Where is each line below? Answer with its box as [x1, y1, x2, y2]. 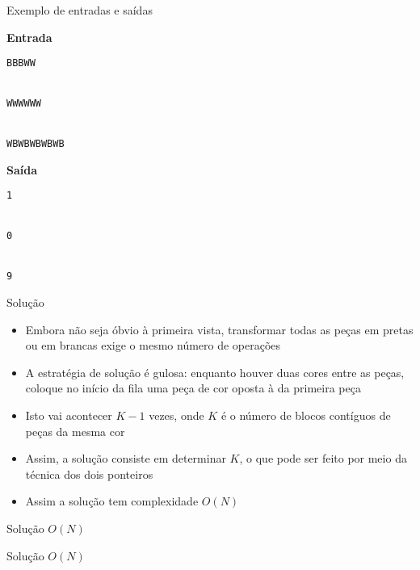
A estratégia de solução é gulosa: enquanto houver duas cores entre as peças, [25, 363, 405, 380]
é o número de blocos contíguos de [220, 406, 391, 423]
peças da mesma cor [25, 422, 125, 439]
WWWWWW [6, 98, 41, 110]
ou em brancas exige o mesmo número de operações [25, 337, 281, 354]
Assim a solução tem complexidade [25, 492, 199, 509]
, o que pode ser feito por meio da [239, 450, 407, 467]
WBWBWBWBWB [6, 138, 65, 150]
